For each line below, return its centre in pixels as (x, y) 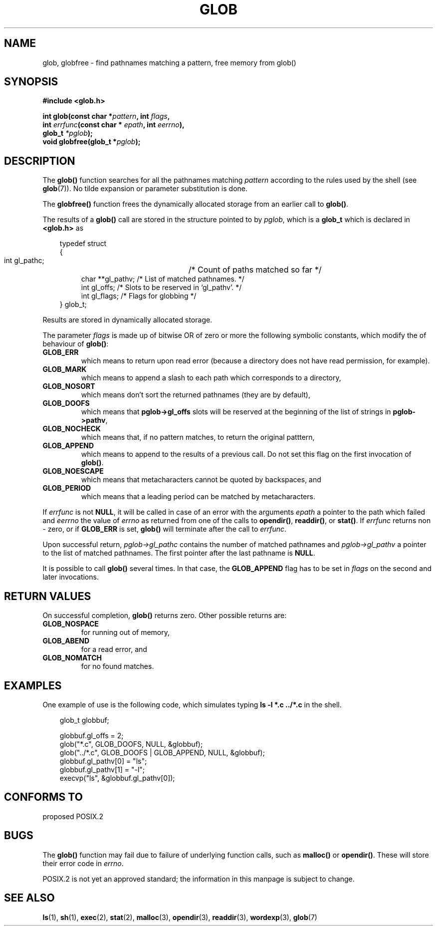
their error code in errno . (83, 863)
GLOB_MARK (65, 369)
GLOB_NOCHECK (72, 429)
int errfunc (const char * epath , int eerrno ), (113, 125)
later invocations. (71, 577)
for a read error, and (114, 649)
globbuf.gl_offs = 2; (92, 735)
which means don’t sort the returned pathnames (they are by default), (196, 395)
